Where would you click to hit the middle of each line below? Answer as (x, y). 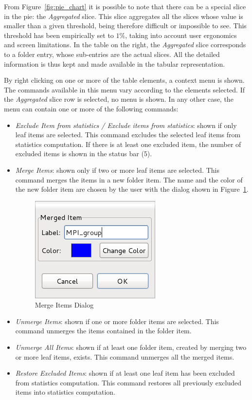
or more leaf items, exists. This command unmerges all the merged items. (125, 356)
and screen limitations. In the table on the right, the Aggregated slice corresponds (125, 45)
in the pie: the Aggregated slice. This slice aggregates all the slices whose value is (124, 16)
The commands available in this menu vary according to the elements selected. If (124, 89)
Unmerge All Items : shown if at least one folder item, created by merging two (131, 347)
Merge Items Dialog (64, 305)
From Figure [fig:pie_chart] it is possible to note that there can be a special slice (125, 6)
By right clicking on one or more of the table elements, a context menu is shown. (124, 80)
